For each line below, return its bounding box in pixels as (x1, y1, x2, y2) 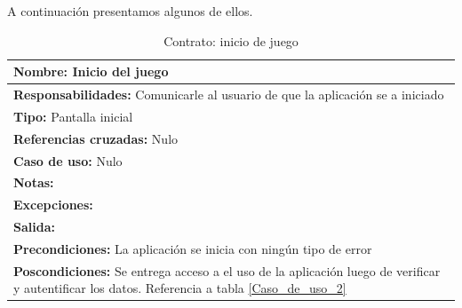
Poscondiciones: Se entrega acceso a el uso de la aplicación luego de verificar (13, 261, 441, 280)
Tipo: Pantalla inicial (13, 107, 133, 125)
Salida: (13, 217, 55, 236)
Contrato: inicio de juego (163, 31, 299, 50)
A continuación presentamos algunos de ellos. (7, 2, 253, 20)
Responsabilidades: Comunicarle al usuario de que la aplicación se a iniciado (13, 85, 444, 104)
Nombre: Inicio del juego (13, 62, 169, 81)
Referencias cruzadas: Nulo (13, 129, 179, 147)
